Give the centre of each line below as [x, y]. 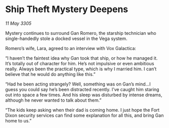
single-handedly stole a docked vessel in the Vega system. [66, 38]
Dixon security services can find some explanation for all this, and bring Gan [84, 115]
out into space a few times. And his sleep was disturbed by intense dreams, [84, 95]
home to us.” [18, 120]
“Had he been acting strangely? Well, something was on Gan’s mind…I [78, 84]
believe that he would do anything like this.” [50, 74]
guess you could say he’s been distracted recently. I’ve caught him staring [82, 89]
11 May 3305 [18, 23]
